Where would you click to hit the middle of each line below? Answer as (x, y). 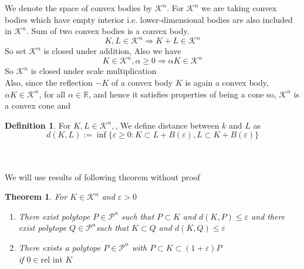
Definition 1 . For (38, 125)
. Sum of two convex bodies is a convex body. (108, 31)
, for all (52, 94)
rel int (52, 260)
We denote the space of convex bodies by (78, 8)
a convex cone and (38, 105)
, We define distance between (167, 125)
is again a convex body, (227, 82)
